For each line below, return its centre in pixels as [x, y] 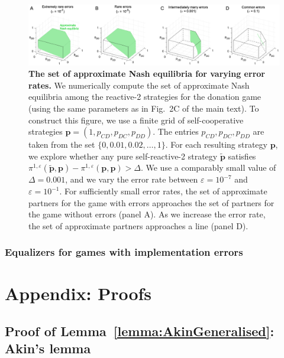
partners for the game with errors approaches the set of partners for [151, 202]
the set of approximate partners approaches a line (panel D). [138, 225]
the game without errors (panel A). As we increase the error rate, [147, 214]
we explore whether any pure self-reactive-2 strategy [123, 156]
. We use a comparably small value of [208, 167]
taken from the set [62, 144]
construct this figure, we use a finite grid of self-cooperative [136, 120]
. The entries [176, 131]
